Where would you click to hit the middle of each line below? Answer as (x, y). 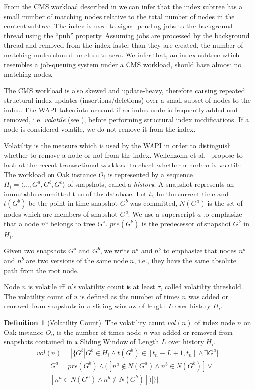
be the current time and (192, 193)
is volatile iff (47, 287)
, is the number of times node (97, 332)
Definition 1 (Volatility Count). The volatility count (85, 322)
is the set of (225, 203)
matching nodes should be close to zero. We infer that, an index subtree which (122, 54)
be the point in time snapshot (73, 203)
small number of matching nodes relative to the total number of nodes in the (119, 16)
